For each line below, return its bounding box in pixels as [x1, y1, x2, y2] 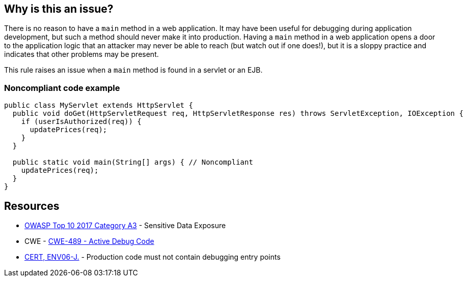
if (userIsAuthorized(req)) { [21, 117, 142, 126]
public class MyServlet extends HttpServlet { [4, 101, 193, 110]
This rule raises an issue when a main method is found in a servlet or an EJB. [4, 66, 263, 75]
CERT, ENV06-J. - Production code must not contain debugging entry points [24, 253, 281, 262]
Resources [4, 199, 60, 212]
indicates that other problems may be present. [4, 50, 159, 59]
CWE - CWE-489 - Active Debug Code [24, 237, 154, 246]
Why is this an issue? [4, 3, 114, 15]
